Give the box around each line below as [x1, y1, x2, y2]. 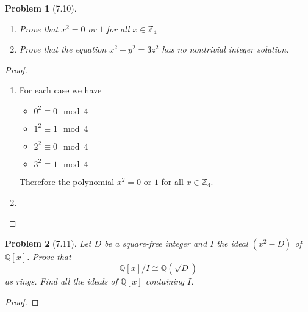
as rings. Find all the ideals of [5, 275, 118, 288]
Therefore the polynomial [19, 175, 115, 187]
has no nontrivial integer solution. [162, 43, 289, 56]
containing [145, 275, 185, 288]
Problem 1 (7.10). [5, 2, 77, 14]
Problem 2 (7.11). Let [5, 236, 91, 249]
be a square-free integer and [104, 236, 207, 249]
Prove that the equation [19, 43, 107, 56]
